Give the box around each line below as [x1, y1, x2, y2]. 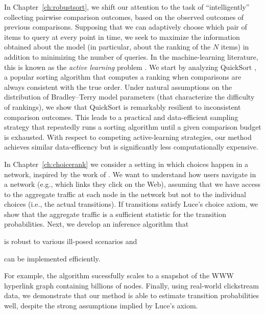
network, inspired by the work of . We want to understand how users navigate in [4, 168, 256, 179]
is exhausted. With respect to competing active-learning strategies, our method [4, 131, 252, 142]
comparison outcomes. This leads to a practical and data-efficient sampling [4, 111, 238, 122]
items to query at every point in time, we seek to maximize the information [4, 31, 240, 42]
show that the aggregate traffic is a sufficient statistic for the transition [4, 208, 226, 219]
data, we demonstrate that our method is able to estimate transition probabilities [4, 290, 259, 301]
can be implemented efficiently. [4, 253, 101, 263]
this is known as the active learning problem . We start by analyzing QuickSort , [4, 61, 256, 72]
